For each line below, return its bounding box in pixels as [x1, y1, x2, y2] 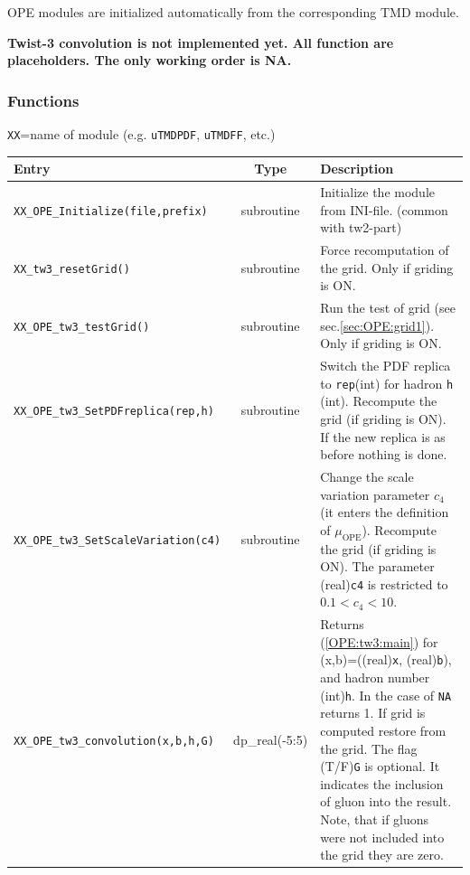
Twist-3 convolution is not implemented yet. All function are [7, 33, 394, 52]
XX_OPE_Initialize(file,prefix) [14, 204, 208, 218]
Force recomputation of [320, 240, 449, 259]
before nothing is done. [320, 445, 447, 464]
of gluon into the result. [320, 792, 452, 811]
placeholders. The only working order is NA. [7, 51, 292, 70]
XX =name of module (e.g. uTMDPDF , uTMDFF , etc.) [7, 125, 276, 143]
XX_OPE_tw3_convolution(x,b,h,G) [14, 734, 214, 748]
